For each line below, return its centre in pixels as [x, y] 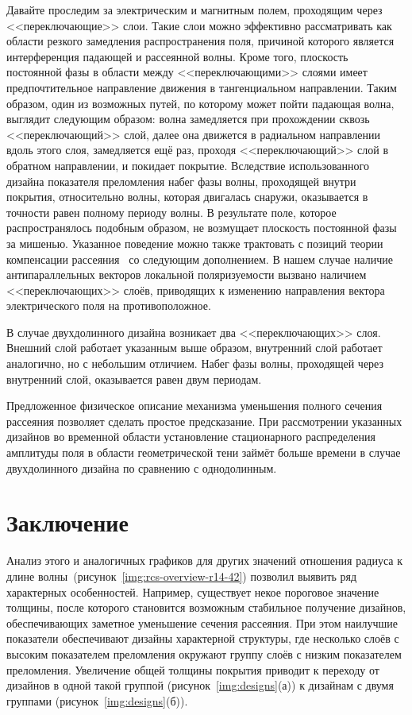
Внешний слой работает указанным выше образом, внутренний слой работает [194, 348]
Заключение [67, 522]
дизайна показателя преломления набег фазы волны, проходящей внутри [181, 181]
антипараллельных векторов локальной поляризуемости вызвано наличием [187, 274]
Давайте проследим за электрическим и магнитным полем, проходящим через [194, 10]
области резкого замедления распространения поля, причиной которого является [200, 41]
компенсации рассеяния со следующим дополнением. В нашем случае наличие [200, 259]
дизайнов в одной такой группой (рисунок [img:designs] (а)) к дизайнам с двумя [200, 685]
